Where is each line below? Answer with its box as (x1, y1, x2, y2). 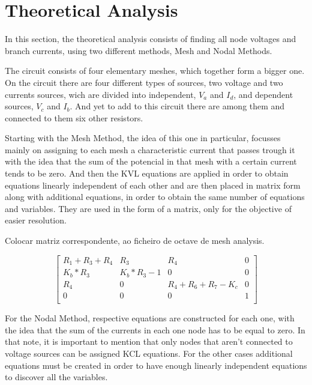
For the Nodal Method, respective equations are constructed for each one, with (5, 312, 295, 324)
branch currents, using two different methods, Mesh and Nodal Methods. (5, 44, 272, 56)
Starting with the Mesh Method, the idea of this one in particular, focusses (5, 132, 281, 144)
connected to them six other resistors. (5, 111, 143, 124)
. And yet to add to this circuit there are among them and (70, 100, 285, 112)
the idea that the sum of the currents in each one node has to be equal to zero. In (5, 323, 305, 336)
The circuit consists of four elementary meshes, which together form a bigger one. (5, 64, 305, 77)
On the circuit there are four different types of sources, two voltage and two (5, 76, 283, 88)
